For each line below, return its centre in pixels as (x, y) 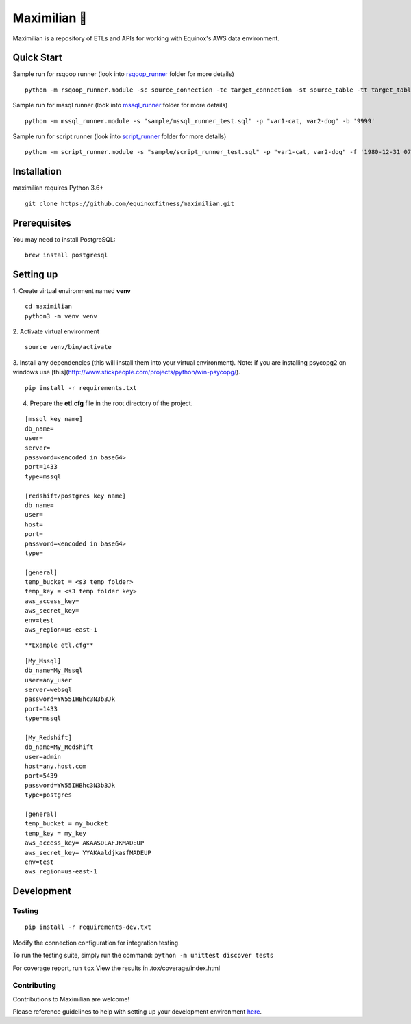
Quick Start (37, 58)
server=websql (48, 689)
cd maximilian (48, 307)
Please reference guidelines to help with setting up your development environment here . (137, 1012)
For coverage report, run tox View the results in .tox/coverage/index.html (116, 968)
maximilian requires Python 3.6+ (58, 188)
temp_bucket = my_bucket (66, 824)
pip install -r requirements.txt (81, 388)
